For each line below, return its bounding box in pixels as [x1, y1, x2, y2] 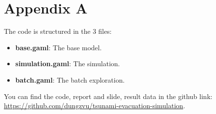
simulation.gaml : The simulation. [15, 58, 120, 69]
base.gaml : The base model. [15, 42, 102, 52]
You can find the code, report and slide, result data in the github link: [4, 91, 213, 101]
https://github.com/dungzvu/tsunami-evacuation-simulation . [4, 100, 185, 111]
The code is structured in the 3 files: [4, 26, 112, 36]
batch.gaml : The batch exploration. [15, 74, 125, 85]
